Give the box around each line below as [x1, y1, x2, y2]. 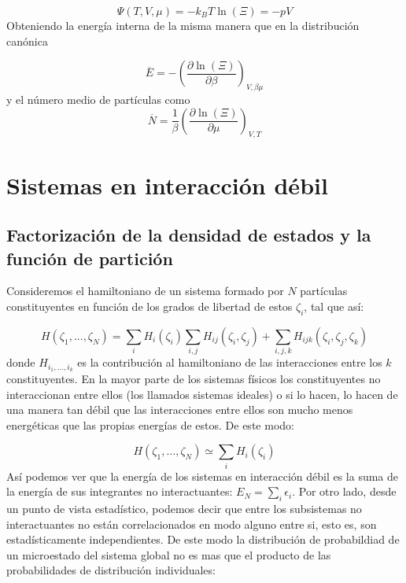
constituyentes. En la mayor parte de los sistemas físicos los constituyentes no [6, 370, 381, 386]
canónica [6, 32, 48, 49]
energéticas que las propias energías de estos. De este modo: [6, 416, 294, 433]
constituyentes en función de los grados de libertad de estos [6, 297, 293, 314]
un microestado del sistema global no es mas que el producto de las [6, 546, 331, 563]
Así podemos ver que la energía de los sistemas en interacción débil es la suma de [6, 467, 399, 484]
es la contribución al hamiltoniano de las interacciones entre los [77, 354, 382, 371]
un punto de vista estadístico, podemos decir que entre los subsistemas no [6, 500, 362, 517]
